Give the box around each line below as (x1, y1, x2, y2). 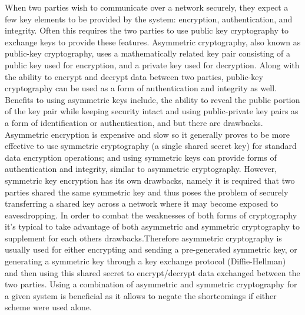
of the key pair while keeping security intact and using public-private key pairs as (5, 105, 299, 117)
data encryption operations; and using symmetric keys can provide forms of (5, 151, 277, 163)
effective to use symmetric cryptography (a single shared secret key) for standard (5, 140, 297, 152)
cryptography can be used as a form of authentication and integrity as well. (5, 82, 277, 94)
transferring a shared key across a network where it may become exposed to (5, 197, 279, 210)
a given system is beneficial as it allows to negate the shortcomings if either (5, 289, 277, 301)
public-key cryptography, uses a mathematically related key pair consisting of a (5, 47, 291, 59)
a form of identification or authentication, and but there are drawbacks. (5, 116, 263, 128)
